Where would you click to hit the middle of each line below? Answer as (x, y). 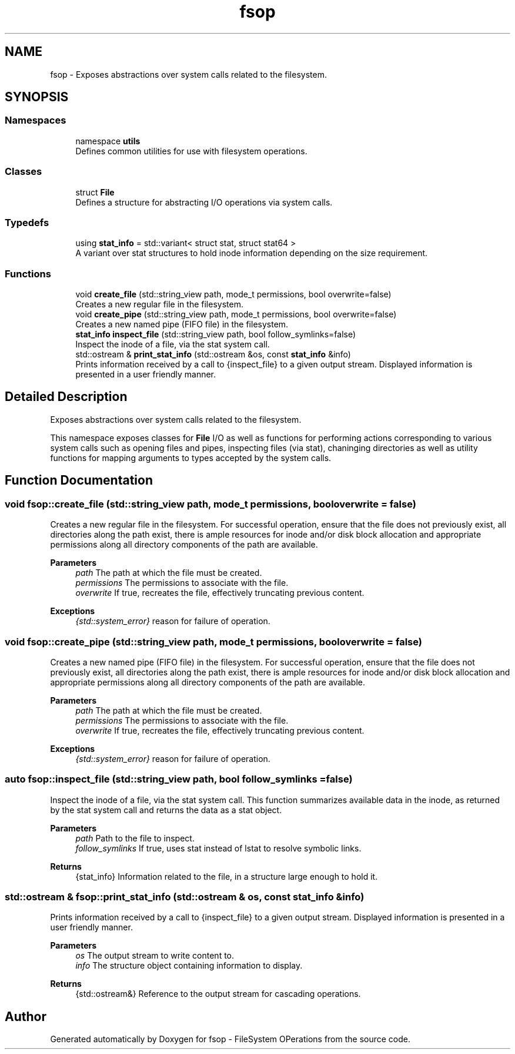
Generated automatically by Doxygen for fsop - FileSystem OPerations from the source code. (230, 1039)
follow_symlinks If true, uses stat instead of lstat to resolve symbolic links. (218, 848)
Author (26, 1016)
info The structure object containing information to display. (189, 966)
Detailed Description (66, 397)
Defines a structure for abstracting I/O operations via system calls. (204, 202)
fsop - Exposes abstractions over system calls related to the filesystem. (188, 74)
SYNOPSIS (37, 97)
